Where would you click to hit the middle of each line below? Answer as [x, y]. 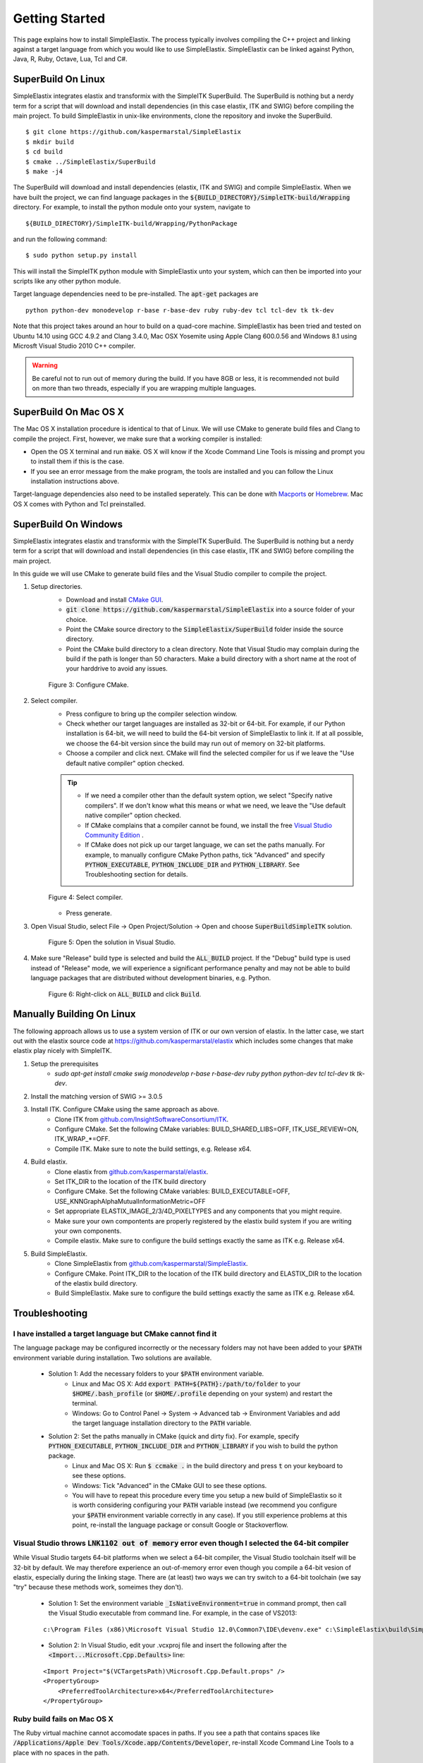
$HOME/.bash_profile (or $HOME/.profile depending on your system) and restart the [202, 1393]
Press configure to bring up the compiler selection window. [152, 714]
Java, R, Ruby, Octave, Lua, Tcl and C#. [70, 59]
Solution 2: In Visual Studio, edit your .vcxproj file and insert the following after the [167, 1645]
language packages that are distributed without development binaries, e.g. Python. [151, 978]
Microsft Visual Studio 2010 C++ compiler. [74, 346]
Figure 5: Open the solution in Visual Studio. [112, 942]
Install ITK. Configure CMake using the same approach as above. [125, 1109]
